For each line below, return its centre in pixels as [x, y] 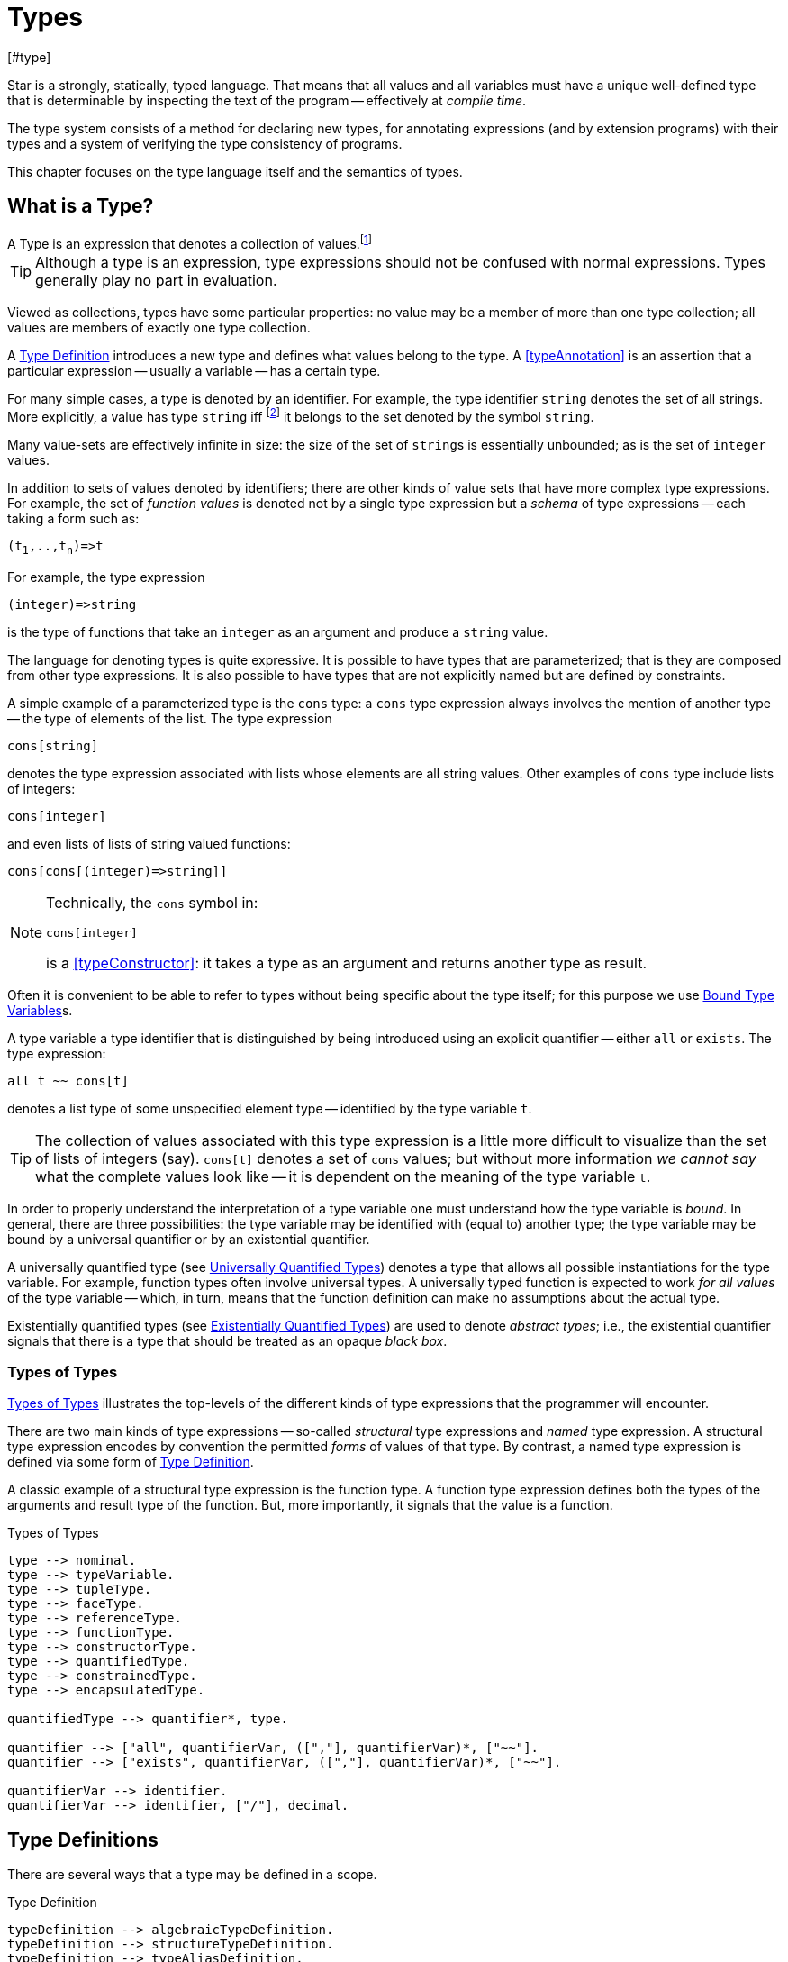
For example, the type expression [106, 577]
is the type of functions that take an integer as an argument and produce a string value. [278, 631]
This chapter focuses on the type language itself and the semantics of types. [235, 171]
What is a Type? [81, 206]
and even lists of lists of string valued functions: [149, 843]
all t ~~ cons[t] [68, 1081]
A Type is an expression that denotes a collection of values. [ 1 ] [190, 242]
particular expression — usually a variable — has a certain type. [194, 371]
